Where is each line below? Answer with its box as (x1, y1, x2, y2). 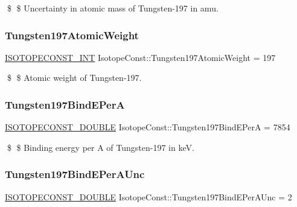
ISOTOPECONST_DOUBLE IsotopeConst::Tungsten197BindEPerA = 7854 (5, 121, 290, 133)
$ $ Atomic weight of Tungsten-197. (7, 71, 142, 84)
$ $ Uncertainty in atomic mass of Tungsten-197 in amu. (7, 2, 219, 14)
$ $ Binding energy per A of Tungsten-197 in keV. (7, 141, 194, 153)
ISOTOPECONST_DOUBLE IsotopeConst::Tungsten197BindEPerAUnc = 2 (5, 190, 292, 203)
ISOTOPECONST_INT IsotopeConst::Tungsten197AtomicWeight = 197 (5, 51, 276, 63)
